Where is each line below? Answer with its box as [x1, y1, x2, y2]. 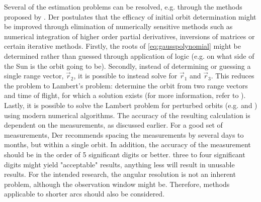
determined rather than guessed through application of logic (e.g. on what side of [4, 50, 254, 61]
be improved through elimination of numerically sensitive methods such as [4, 21, 233, 32]
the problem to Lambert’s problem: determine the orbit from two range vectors [4, 80, 248, 90]
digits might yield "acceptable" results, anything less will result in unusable [4, 159, 235, 169]
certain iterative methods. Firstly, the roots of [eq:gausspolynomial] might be [4, 41, 241, 51]
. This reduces [211, 70, 254, 81]
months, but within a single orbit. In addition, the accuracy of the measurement [4, 139, 251, 150]
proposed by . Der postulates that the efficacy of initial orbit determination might [4, 11, 256, 22]
